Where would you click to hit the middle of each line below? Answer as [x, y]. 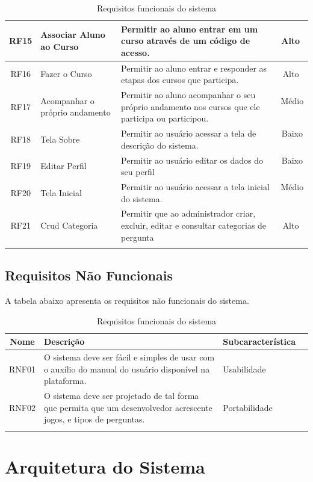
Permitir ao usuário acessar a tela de [189, 133]
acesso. [135, 52]
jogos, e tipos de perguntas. [94, 419]
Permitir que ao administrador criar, [188, 213]
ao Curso [60, 46]
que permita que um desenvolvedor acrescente [128, 407]
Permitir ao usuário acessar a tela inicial [195, 186]
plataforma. [65, 381]
